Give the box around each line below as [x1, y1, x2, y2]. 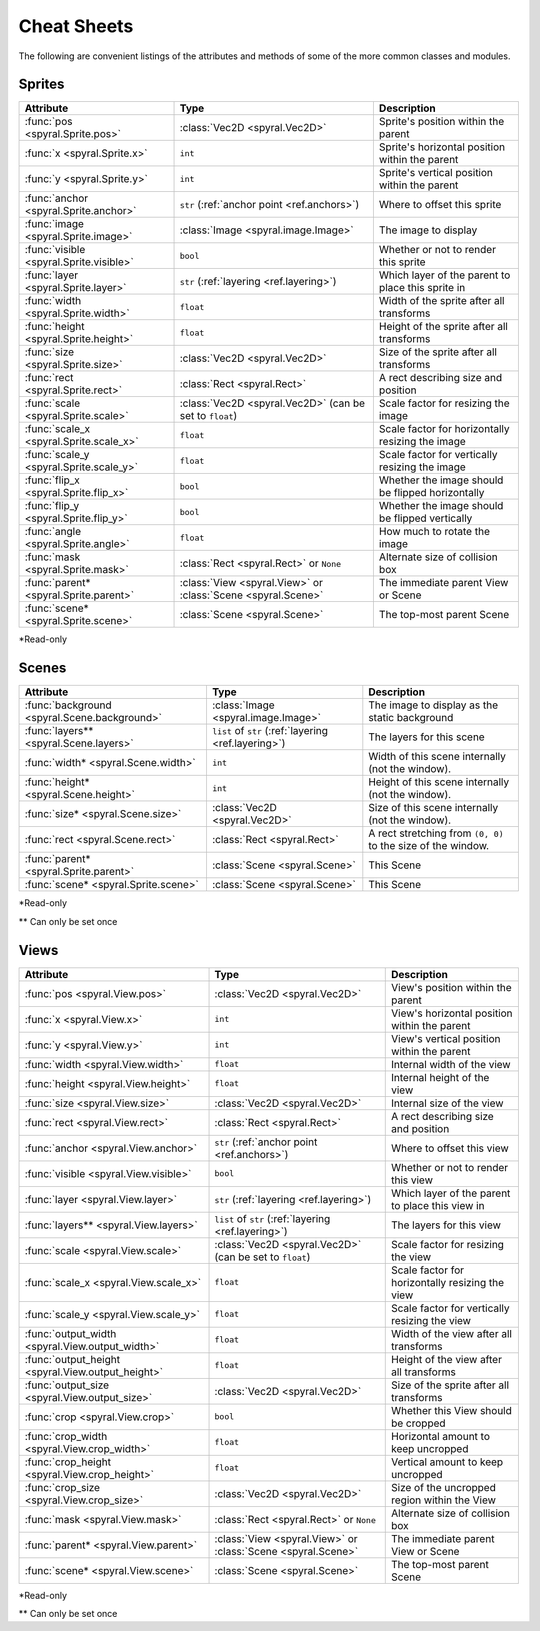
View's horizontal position [390, 1006, 514, 1020]
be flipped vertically [378, 511, 473, 525]
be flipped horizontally [378, 486, 485, 500]
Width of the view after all [390, 1326, 512, 1340]
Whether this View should [390, 1403, 512, 1417]
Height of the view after [390, 1352, 502, 1366]
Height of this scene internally [368, 775, 510, 789]
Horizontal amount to [390, 1429, 490, 1443]
